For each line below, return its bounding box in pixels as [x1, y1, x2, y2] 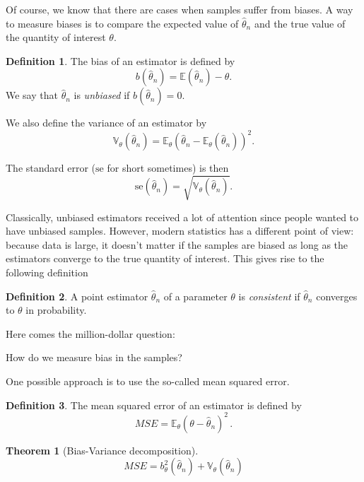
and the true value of [254, 16, 346, 30]
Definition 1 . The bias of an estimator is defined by [6, 53, 235, 68]
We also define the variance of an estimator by [6, 115, 207, 130]
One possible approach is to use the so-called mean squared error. [6, 373, 290, 388]
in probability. [25, 302, 87, 317]
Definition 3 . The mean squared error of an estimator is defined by [6, 397, 302, 412]
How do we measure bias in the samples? [6, 350, 182, 365]
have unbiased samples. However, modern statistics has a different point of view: [6, 223, 354, 238]
